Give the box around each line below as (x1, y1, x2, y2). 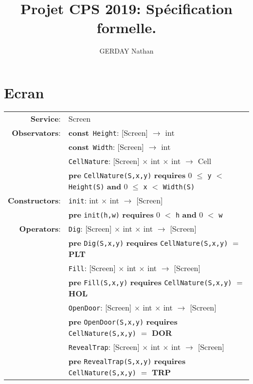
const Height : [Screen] (68, 127, 148, 138)
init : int (68, 194, 99, 206)
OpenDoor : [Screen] (68, 301, 132, 313)
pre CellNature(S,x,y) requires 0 (68, 169, 192, 181)
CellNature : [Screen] (68, 155, 140, 166)
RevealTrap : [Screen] (68, 341, 140, 352)
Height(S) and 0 (68, 180, 128, 192)
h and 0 (176, 208, 203, 220)
